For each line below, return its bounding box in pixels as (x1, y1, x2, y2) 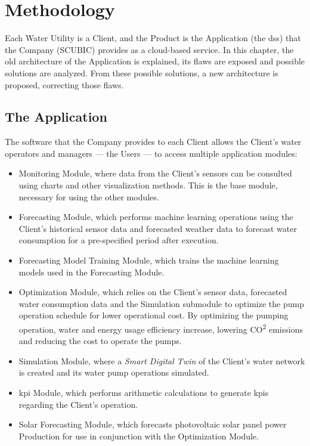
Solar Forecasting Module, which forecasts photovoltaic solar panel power (18, 418, 287, 430)
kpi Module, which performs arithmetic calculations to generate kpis (18, 386, 269, 399)
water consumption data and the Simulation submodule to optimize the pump (18, 297, 304, 309)
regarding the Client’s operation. (18, 398, 138, 410)
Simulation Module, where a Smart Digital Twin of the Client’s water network (18, 354, 305, 367)
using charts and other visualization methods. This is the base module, (18, 179, 278, 191)
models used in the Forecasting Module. (18, 265, 165, 278)
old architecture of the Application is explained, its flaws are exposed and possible (5, 55, 305, 67)
